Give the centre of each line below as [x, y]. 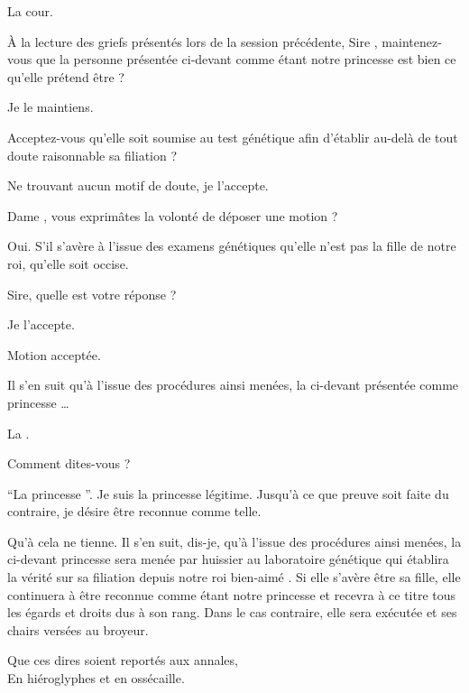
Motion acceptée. [54, 354]
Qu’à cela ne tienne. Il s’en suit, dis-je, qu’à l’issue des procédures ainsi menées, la [234, 541]
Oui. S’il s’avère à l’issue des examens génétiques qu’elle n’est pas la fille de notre [232, 246]
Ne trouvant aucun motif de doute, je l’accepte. [138, 185]
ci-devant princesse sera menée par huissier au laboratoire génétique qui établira [228, 559]
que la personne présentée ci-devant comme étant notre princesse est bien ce [246, 59]
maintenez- [412, 41]
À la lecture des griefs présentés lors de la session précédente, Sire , [193, 41]
